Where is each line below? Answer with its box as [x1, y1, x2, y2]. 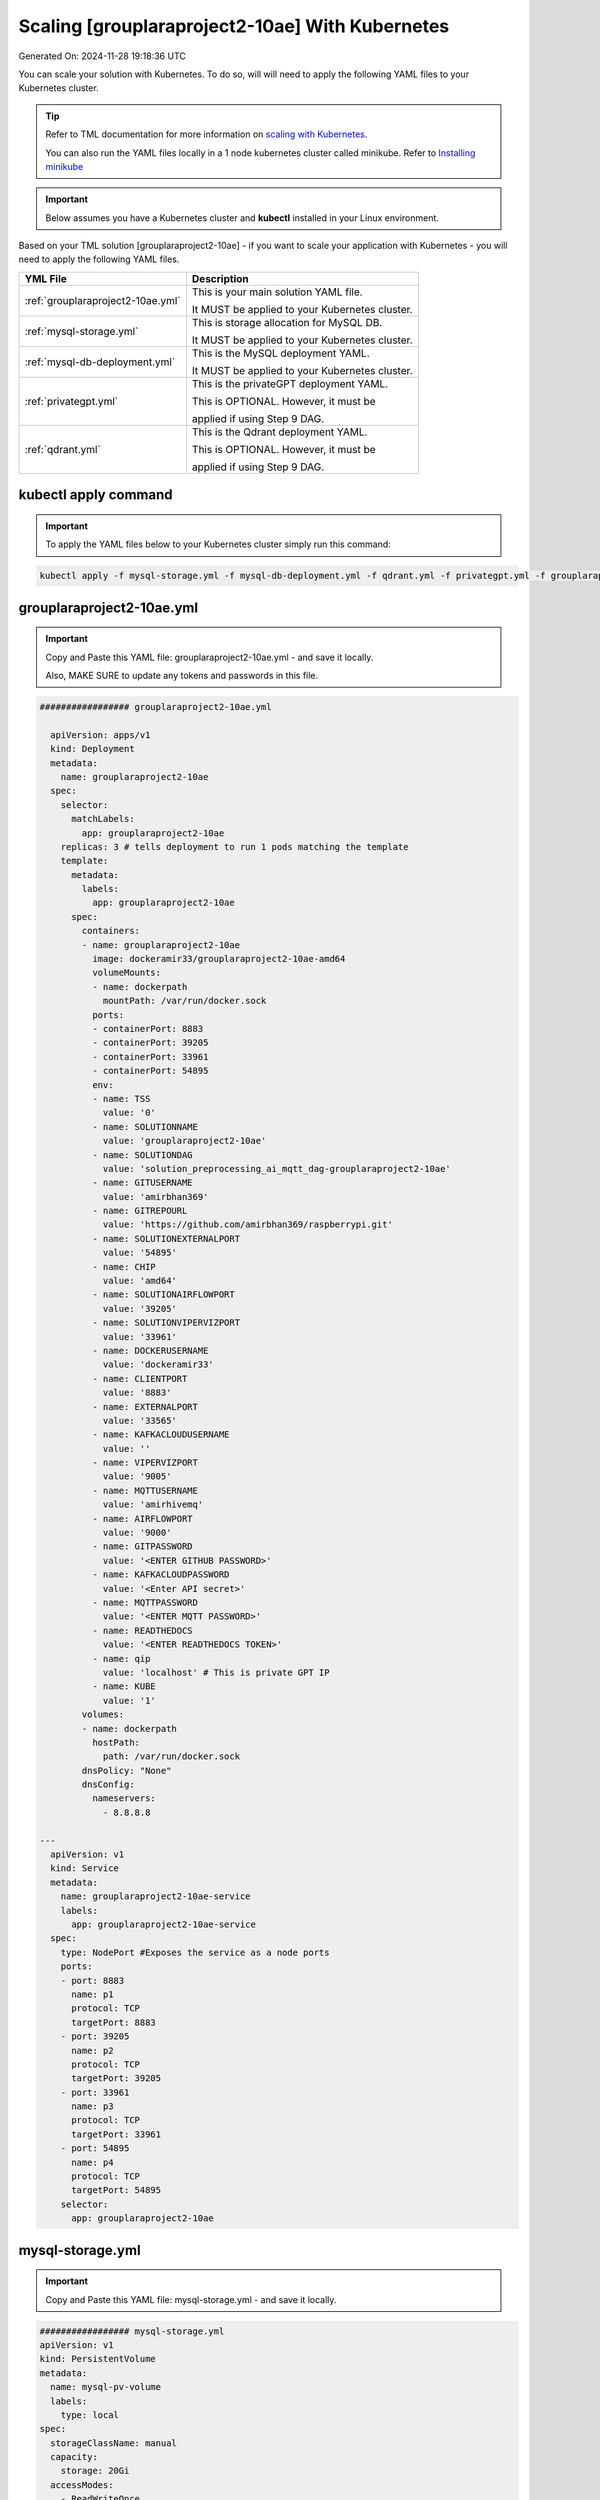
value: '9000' [102, 1527, 172, 1539]
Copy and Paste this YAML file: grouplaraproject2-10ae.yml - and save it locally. [45, 651, 374, 663]
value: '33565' [102, 1415, 177, 1426]
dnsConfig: [81, 1779, 135, 1790]
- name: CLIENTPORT [91, 1373, 188, 1384]
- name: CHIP [91, 1261, 157, 1272]
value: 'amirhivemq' [102, 1499, 204, 1510]
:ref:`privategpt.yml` [24, 394, 119, 408]
